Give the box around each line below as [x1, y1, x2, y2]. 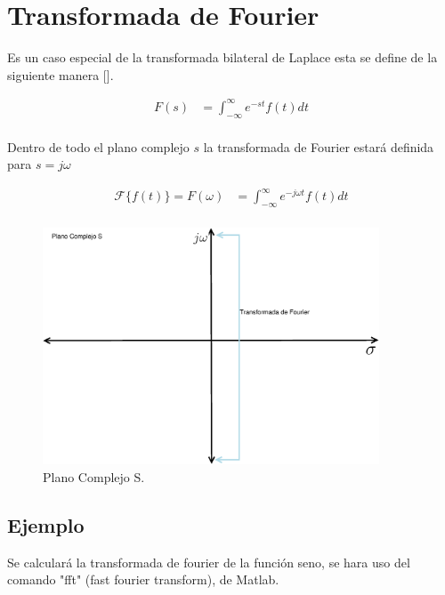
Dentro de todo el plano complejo [7, 137, 190, 156]
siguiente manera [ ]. [7, 65, 114, 84]
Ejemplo [7, 511, 85, 538]
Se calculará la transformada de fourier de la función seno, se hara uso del [7, 552, 410, 571]
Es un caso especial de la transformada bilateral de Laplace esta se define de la [7, 48, 438, 67]
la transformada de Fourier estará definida [203, 137, 434, 156]
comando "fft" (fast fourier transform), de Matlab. [7, 570, 279, 589]
